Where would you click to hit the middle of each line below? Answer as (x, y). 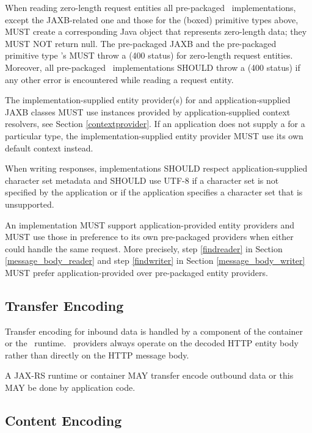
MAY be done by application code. (70, 388)
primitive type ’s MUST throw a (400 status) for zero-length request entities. (149, 55)
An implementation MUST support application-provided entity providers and (150, 224)
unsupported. (30, 204)
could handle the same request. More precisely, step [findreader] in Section (144, 248)
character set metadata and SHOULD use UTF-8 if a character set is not (142, 180)
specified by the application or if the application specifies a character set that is (154, 192)
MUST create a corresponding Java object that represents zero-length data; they (156, 31)
